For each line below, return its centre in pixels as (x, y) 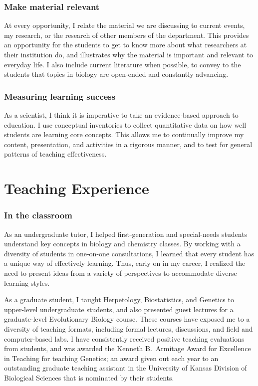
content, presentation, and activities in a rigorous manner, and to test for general (128, 144)
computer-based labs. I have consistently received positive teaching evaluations (124, 338)
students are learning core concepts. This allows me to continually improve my (124, 134)
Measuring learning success (60, 96)
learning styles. (27, 283)
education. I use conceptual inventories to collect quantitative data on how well (125, 124)
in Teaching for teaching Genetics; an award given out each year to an (111, 358)
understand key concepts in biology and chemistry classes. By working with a (122, 244)
